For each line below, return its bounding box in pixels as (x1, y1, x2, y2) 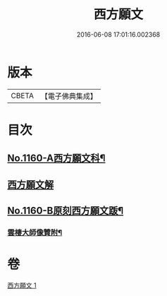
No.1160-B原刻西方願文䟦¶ (7, 205, 124, 217)
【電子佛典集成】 (40, 91, 97, 101)
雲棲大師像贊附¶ (7, 227, 63, 237)
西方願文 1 (7, 280, 37, 290)
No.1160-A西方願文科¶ (7, 153, 106, 165)
